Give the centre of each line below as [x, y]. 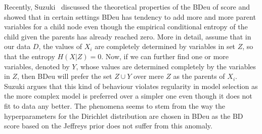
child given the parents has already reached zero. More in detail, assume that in [128, 36]
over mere [149, 76]
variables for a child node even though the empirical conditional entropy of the [126, 27]
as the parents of [199, 76]
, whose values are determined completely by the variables [166, 66]
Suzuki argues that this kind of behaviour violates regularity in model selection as [131, 86]
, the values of [60, 46]
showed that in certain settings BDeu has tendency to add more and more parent [130, 16]
